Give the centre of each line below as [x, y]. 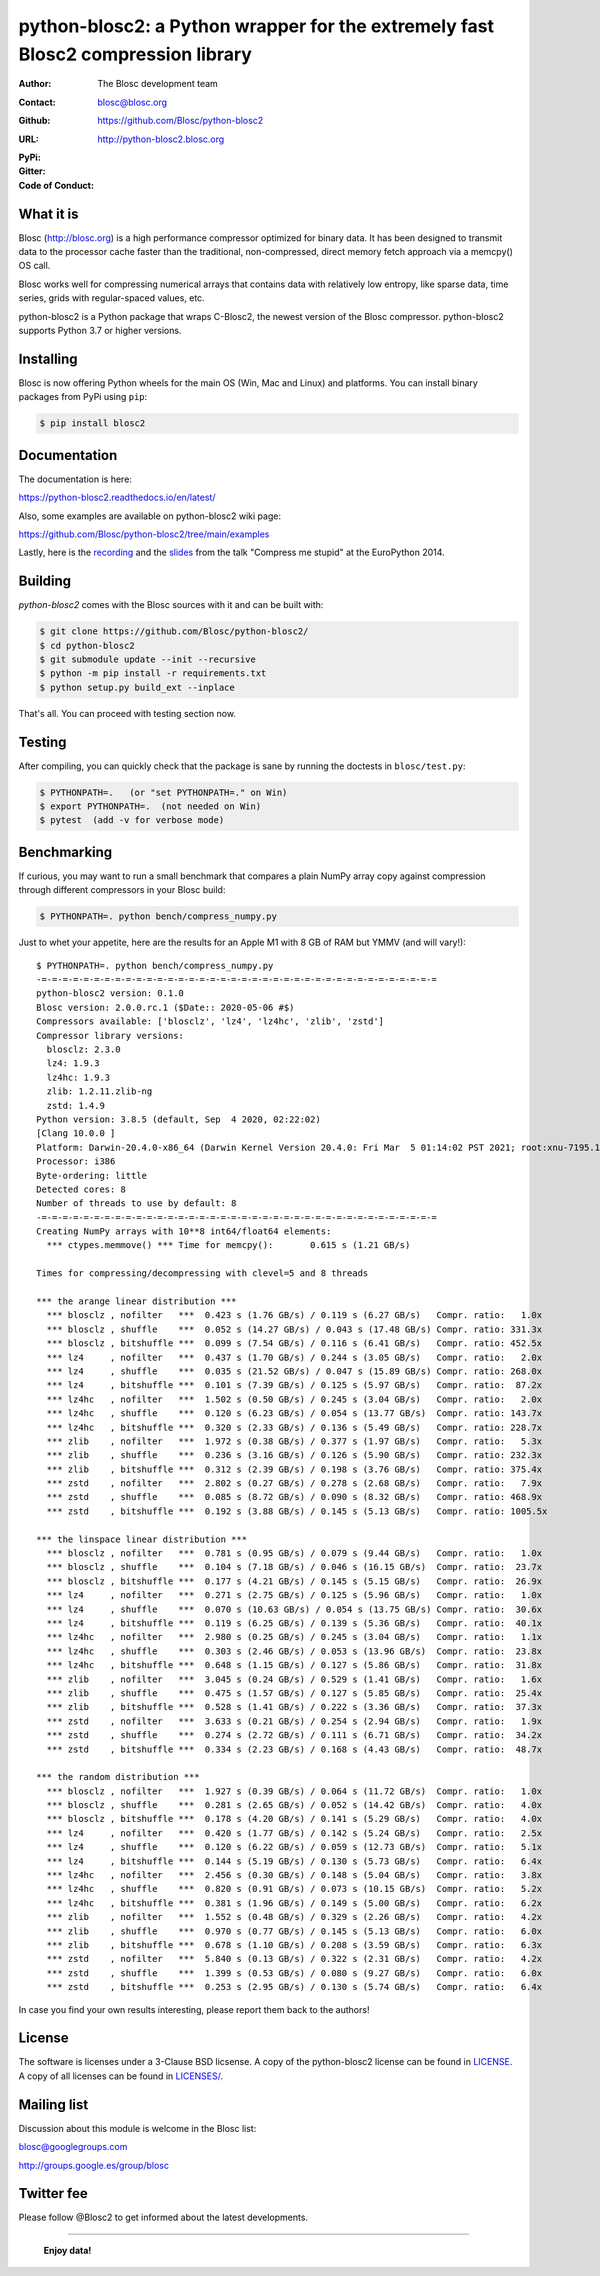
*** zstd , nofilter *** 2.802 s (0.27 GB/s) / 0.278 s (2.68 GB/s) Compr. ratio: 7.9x [294, 1483]
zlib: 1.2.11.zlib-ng [99, 1091]
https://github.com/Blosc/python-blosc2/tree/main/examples [144, 534]
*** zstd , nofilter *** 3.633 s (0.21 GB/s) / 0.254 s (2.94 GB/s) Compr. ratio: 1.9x [294, 1721]
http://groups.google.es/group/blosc [94, 2165]
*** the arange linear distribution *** [136, 1301]
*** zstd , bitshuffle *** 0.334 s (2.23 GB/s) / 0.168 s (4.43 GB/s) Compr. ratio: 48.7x [294, 1749]
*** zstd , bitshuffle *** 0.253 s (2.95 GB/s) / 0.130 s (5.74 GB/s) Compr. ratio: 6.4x [294, 1987]
